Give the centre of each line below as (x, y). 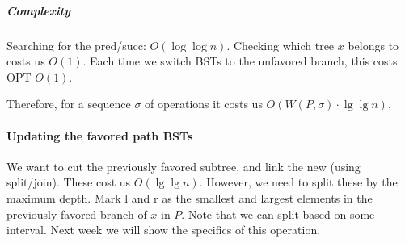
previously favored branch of (77, 214)
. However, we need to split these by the (298, 182)
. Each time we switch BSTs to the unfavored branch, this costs (240, 61)
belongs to (373, 45)
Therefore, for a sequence (69, 104)
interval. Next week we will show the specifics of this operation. (164, 230)
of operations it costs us (204, 104)
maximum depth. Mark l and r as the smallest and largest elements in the (190, 197)
